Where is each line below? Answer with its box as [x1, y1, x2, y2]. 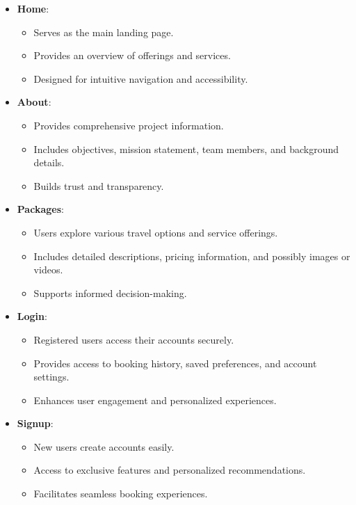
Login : [17, 309, 47, 323]
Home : [17, 1, 49, 15]
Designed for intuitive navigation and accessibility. [33, 71, 248, 86]
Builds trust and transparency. [33, 178, 164, 193]
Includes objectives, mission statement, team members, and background [33, 141, 339, 156]
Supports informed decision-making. [33, 285, 187, 300]
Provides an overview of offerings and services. [33, 48, 231, 63]
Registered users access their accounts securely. [33, 332, 234, 346]
